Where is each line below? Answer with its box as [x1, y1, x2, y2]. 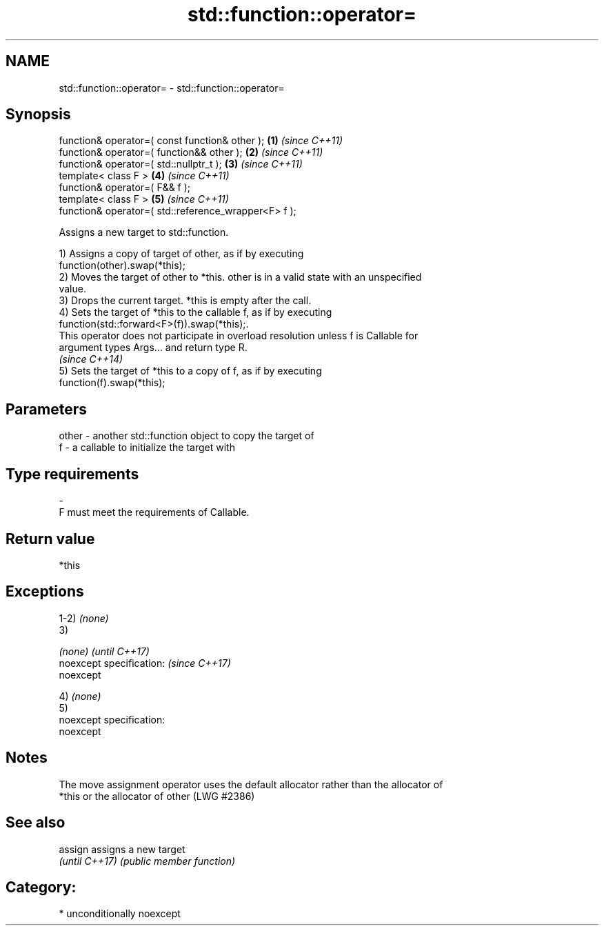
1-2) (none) [59, 612, 109, 624]
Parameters [6, 400, 87, 418]
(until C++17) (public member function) [59, 854, 236, 867]
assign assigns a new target [59, 843, 185, 855]
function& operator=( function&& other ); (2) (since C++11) [59, 146, 323, 159]
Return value [6, 530, 95, 548]
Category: [6, 878, 77, 896]
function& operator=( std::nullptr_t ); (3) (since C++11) [59, 158, 303, 170]
